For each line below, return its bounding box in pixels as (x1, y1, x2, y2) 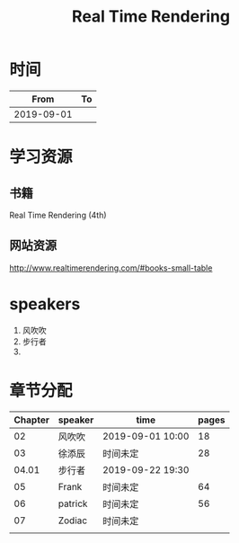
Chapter (13, 414, 49, 426)
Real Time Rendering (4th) (9, 209, 107, 220)
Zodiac (58, 514, 88, 527)
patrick (58, 497, 88, 510)
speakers (9, 294, 81, 314)
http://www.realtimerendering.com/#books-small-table (9, 263, 213, 273)
